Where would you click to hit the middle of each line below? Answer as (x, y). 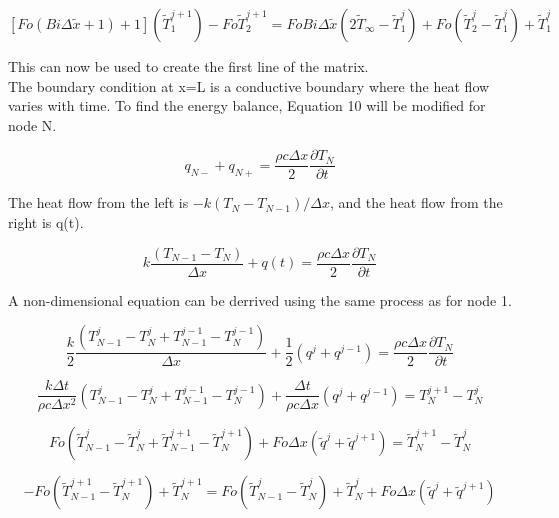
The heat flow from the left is (98, 202)
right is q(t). (46, 222)
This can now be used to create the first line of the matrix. (188, 66)
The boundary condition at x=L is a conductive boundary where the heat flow (249, 85)
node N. (32, 124)
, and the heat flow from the (416, 202)
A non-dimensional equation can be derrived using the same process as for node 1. (260, 299)
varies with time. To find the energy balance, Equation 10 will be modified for (247, 105)
